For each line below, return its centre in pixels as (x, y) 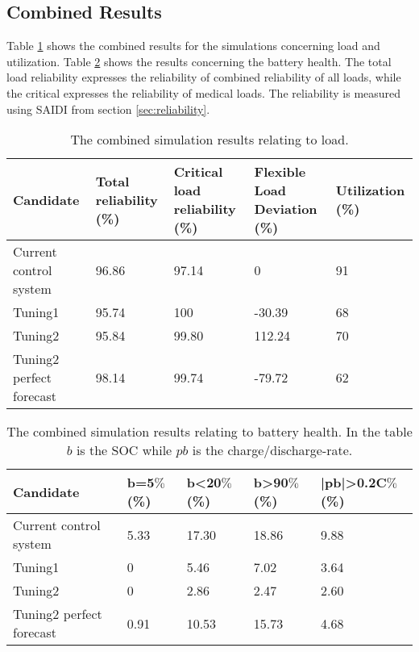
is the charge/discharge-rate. (272, 450)
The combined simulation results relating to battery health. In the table (209, 432)
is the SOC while (124, 450)
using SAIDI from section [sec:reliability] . (108, 109)
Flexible (280, 172)
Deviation (286, 209)
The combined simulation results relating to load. (209, 140)
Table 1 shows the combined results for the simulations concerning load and (193, 46)
